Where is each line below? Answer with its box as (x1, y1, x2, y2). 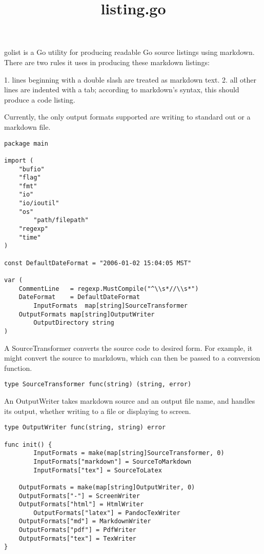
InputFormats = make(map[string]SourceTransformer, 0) (33, 449, 225, 457)
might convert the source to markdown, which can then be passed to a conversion (4, 352, 260, 363)
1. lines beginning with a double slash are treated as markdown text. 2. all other (4, 74, 257, 85)
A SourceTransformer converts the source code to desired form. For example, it (4, 342, 253, 353)
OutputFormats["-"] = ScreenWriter (18, 492, 140, 500)
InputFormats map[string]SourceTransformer (33, 302, 188, 309)
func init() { (4, 441, 52, 448)
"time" (18, 233, 41, 241)
